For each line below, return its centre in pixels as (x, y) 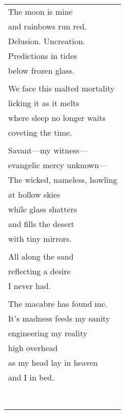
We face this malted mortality (61, 88)
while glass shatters (43, 209)
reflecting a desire (39, 271)
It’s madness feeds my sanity (59, 318)
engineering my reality (48, 333)
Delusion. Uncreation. (47, 41)
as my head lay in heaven (53, 362)
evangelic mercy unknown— (58, 165)
